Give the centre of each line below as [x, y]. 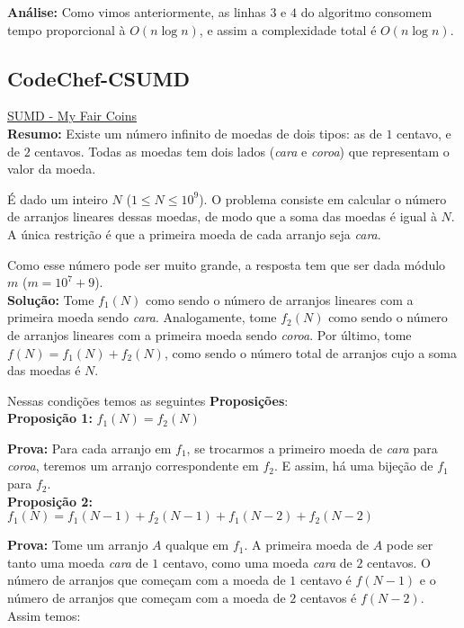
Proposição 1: [50, 418]
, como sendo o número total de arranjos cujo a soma [310, 352]
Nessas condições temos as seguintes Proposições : [148, 400]
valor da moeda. [52, 169]
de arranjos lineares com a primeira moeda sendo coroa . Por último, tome [210, 334]
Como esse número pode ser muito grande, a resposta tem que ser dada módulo [227, 264]
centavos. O [399, 562]
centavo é [326, 580]
